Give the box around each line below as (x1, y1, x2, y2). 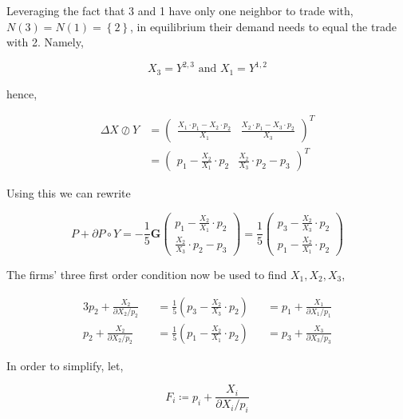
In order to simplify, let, (6, 357, 124, 373)
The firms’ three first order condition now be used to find (6, 266, 287, 283)
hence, (6, 85, 38, 102)
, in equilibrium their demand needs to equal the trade (130, 18, 397, 34)
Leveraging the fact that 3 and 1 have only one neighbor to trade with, (6, 2, 354, 18)
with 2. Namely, (6, 34, 84, 50)
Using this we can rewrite (6, 185, 131, 202)
